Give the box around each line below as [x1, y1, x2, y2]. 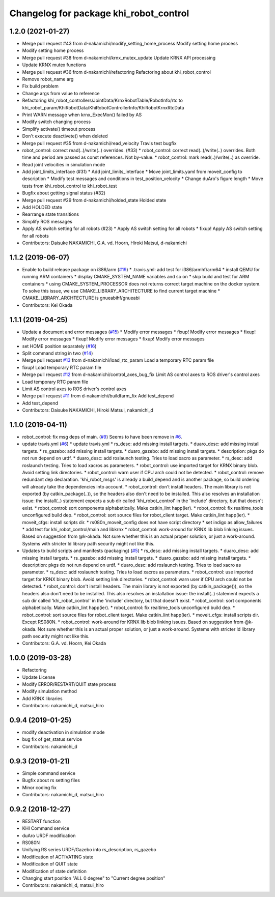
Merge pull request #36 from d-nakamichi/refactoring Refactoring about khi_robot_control [22, 69, 211, 75]
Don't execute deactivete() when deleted [22, 133, 108, 139]
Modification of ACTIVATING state [22, 854, 94, 860]
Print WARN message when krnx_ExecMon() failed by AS [22, 111, 142, 118]
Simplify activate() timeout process [22, 126, 96, 132]
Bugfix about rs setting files [22, 777, 80, 784]
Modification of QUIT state [22, 861, 78, 867]
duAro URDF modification [22, 832, 76, 838]
